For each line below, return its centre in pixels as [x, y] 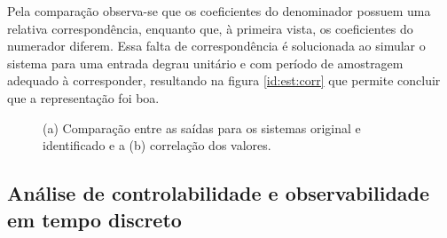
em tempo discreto [94, 219]
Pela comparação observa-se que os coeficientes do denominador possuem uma [219, 11]
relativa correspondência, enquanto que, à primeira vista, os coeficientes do [210, 28]
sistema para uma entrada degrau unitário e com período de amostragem [205, 63]
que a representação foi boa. [83, 97]
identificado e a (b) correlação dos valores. [157, 145]
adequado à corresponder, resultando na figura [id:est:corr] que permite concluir [224, 80]
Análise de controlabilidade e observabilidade [219, 193]
